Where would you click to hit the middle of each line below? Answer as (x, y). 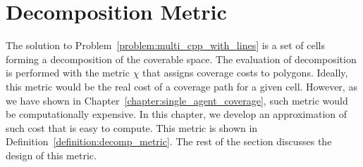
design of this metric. (51, 155)
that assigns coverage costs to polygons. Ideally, (245, 73)
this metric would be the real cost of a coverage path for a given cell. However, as (181, 86)
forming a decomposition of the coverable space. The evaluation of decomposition (181, 59)
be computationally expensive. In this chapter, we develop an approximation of (177, 114)
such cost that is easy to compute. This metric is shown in (132, 127)
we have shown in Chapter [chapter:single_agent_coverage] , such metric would (177, 100)
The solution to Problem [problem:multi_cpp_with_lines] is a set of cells (165, 45)
